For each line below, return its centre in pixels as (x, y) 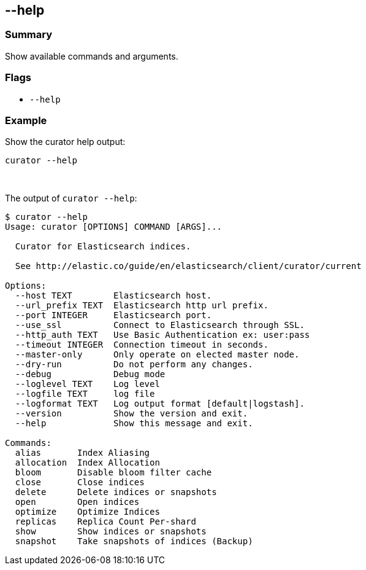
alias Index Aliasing (82, 453)
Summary (29, 35)
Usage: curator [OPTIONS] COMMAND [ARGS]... (114, 227)
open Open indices (77, 502)
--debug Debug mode (90, 374)
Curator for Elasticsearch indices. (103, 247)
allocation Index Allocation (87, 463)
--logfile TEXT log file (85, 394)
